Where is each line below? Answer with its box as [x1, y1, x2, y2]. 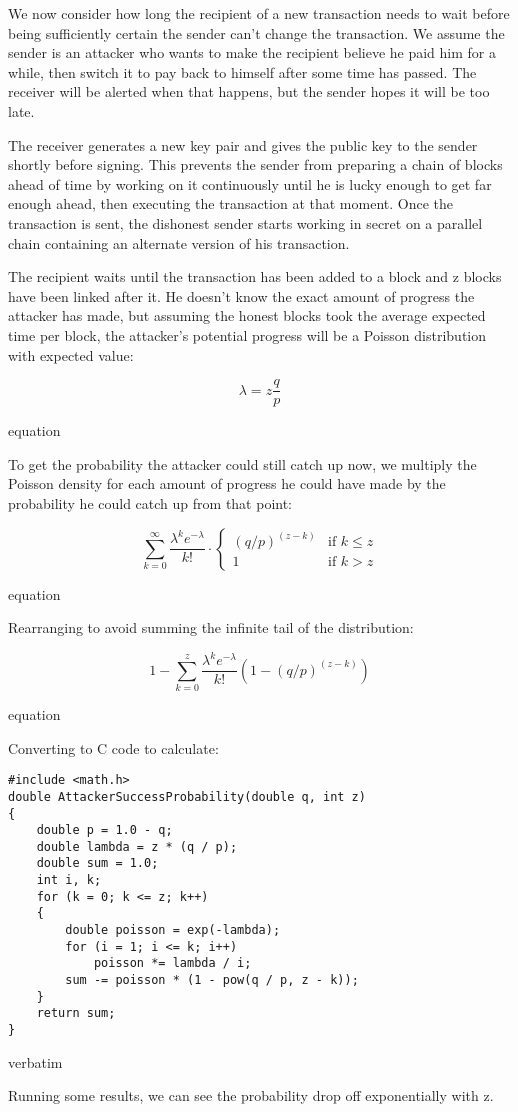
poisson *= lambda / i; [93, 956, 252, 971]
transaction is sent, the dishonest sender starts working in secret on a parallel [8, 212, 483, 233]
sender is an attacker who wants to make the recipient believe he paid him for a [8, 42, 496, 63]
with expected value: [8, 344, 134, 365]
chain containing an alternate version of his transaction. [8, 232, 350, 253]
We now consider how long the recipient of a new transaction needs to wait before [8, 3, 510, 23]
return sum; [36, 1006, 116, 1021]
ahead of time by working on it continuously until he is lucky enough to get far [8, 173, 492, 194]
